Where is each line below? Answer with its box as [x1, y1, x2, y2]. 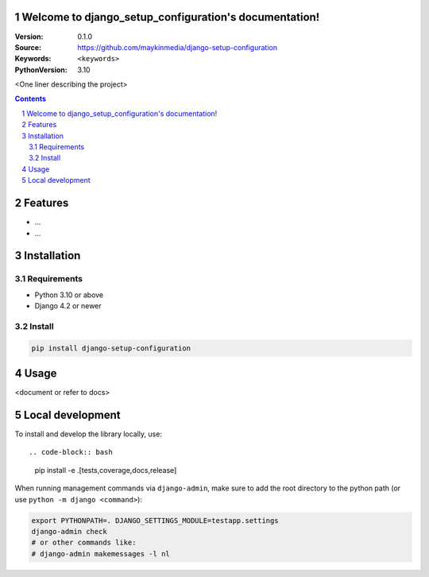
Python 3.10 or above [34, 290, 104, 300]
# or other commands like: [31, 538, 137, 548]
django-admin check [31, 527, 107, 536]
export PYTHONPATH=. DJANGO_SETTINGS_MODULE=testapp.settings [31, 516, 279, 525]
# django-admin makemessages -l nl [31, 549, 170, 558]
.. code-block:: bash [29, 447, 113, 457]
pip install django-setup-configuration [31, 343, 191, 353]
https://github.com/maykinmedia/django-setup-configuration [77, 42, 278, 52]
